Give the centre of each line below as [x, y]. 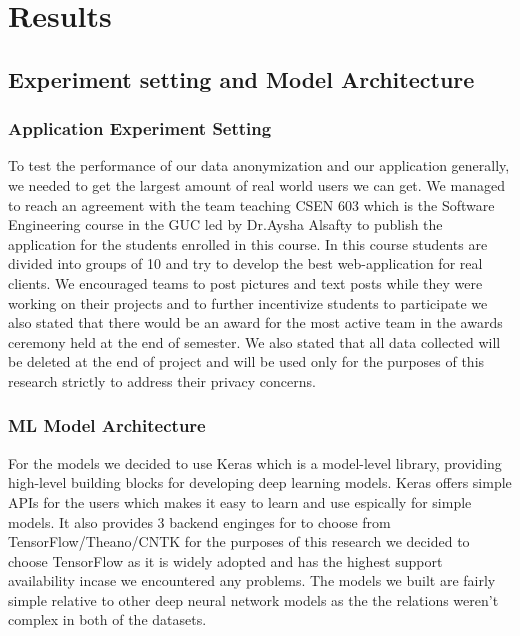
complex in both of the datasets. [107, 619]
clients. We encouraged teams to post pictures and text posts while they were [245, 282]
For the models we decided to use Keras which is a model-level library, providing [255, 462]
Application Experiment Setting [140, 128]
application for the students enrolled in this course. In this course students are [248, 243]
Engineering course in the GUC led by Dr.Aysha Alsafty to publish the [225, 224]
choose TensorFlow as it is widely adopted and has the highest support [225, 560]
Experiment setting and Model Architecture [241, 78]
